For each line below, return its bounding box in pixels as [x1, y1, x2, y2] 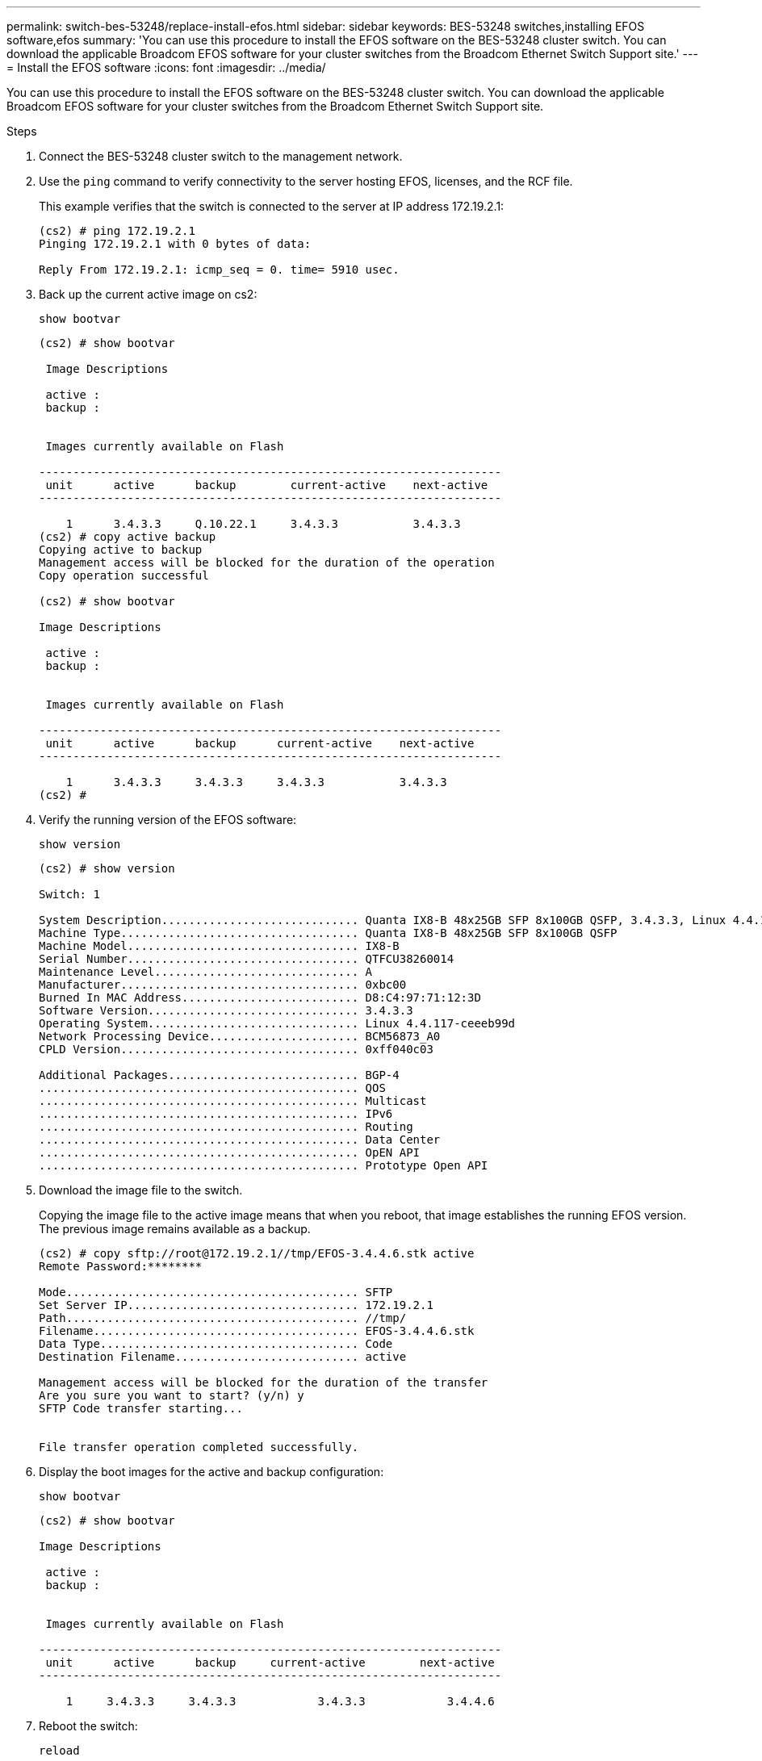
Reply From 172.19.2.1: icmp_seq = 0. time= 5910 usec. [39, 263, 400, 276]
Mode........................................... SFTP [39, 1286, 393, 1299]
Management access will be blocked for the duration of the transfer [39, 1376, 488, 1389]
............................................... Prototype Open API [39, 1159, 488, 1172]
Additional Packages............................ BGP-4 [39, 1069, 400, 1081]
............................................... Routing [39, 1120, 413, 1133]
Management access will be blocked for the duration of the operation [39, 556, 495, 569]
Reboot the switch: [39, 1719, 138, 1733]
